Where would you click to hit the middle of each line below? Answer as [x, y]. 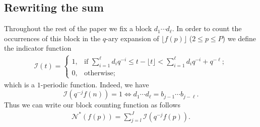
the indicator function [38, 48]
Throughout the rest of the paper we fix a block [78, 28]
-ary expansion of [133, 38]
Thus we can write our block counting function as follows [92, 105]
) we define [239, 38]
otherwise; [100, 73]
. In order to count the [207, 28]
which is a [20, 84]
